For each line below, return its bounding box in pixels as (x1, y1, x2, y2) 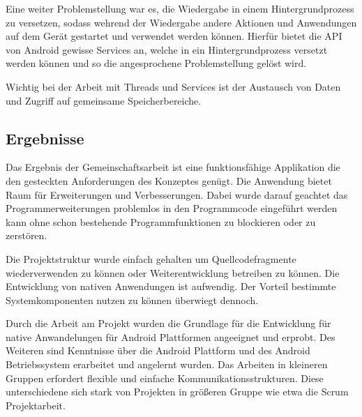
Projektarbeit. (6, 397, 66, 412)
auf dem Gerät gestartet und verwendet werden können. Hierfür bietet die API (6, 29, 342, 43)
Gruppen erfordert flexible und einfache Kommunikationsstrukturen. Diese (6, 370, 324, 385)
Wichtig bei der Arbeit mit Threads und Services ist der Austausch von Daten (6, 79, 341, 93)
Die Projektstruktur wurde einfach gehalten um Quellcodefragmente (6, 251, 296, 266)
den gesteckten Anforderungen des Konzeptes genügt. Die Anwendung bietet (6, 173, 332, 188)
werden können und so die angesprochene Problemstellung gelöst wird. (6, 56, 307, 70)
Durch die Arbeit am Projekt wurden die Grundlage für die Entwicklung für (6, 316, 331, 331)
